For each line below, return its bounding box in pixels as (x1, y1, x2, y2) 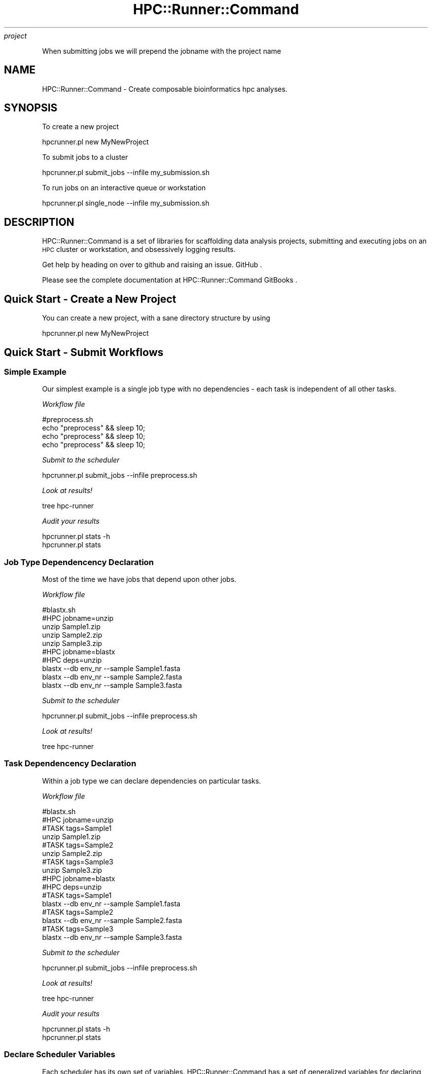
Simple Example (4, 366, 67, 377)
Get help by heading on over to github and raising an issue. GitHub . (42, 260, 262, 269)
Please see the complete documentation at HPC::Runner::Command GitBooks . (42, 276, 297, 285)
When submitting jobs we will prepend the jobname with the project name (42, 46, 281, 55)
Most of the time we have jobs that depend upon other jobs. (42, 575, 237, 584)
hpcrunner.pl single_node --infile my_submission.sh (42, 199, 210, 208)
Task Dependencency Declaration (4, 758, 137, 769)
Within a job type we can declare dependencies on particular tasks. (42, 776, 261, 785)
